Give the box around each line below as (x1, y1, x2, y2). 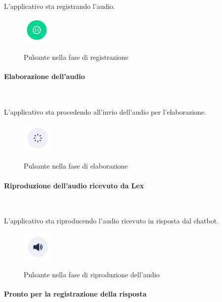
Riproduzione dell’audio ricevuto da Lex (4, 180, 144, 190)
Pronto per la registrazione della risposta (4, 289, 147, 299)
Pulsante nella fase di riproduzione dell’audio (24, 269, 160, 280)
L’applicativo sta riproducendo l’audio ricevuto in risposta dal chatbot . (4, 216, 219, 226)
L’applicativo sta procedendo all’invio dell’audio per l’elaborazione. (4, 106, 206, 117)
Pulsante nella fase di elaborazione (24, 161, 128, 171)
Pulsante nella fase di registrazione (24, 51, 129, 62)
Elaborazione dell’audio (4, 71, 85, 81)
